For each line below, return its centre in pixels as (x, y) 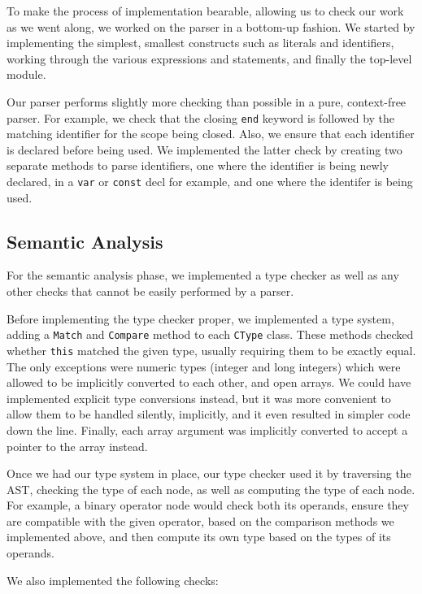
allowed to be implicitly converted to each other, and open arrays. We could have (209, 382)
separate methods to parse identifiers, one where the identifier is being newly (198, 165)
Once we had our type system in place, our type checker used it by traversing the (209, 473)
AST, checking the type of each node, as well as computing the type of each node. (211, 489)
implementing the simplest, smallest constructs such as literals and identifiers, (200, 43)
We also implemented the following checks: (113, 580)
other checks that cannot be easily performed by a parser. (150, 291)
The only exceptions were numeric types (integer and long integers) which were (204, 366)
